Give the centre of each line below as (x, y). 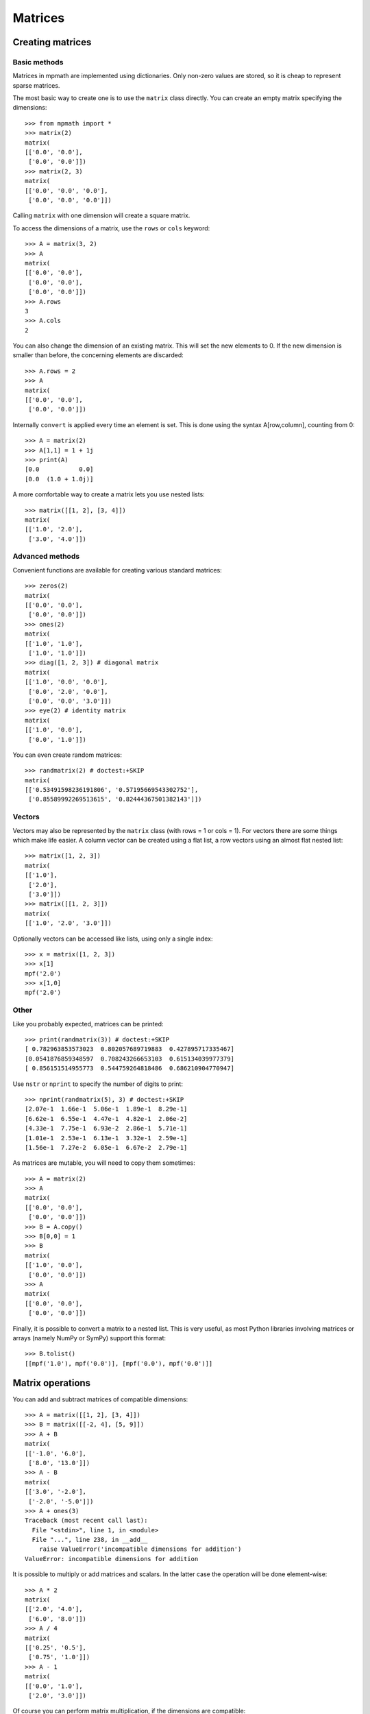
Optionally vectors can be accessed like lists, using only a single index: (113, 939)
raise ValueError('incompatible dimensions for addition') (140, 1549)
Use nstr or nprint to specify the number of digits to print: (98, 1084)
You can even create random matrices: (67, 755)
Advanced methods (46, 557)
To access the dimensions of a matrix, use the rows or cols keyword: (111, 228)
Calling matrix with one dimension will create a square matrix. (101, 215)
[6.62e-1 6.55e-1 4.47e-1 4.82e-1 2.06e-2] (106, 1119)
